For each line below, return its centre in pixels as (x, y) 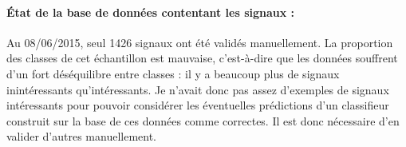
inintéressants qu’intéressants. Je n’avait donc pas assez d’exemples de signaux (198, 89)
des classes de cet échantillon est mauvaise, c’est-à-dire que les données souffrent (202, 58)
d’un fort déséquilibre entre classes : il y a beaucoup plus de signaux (173, 73)
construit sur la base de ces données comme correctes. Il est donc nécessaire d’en (203, 120)
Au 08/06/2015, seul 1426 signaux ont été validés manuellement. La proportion (200, 42)
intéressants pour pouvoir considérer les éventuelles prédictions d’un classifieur (198, 105)
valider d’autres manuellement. (81, 136)
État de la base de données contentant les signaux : (151, 12)
